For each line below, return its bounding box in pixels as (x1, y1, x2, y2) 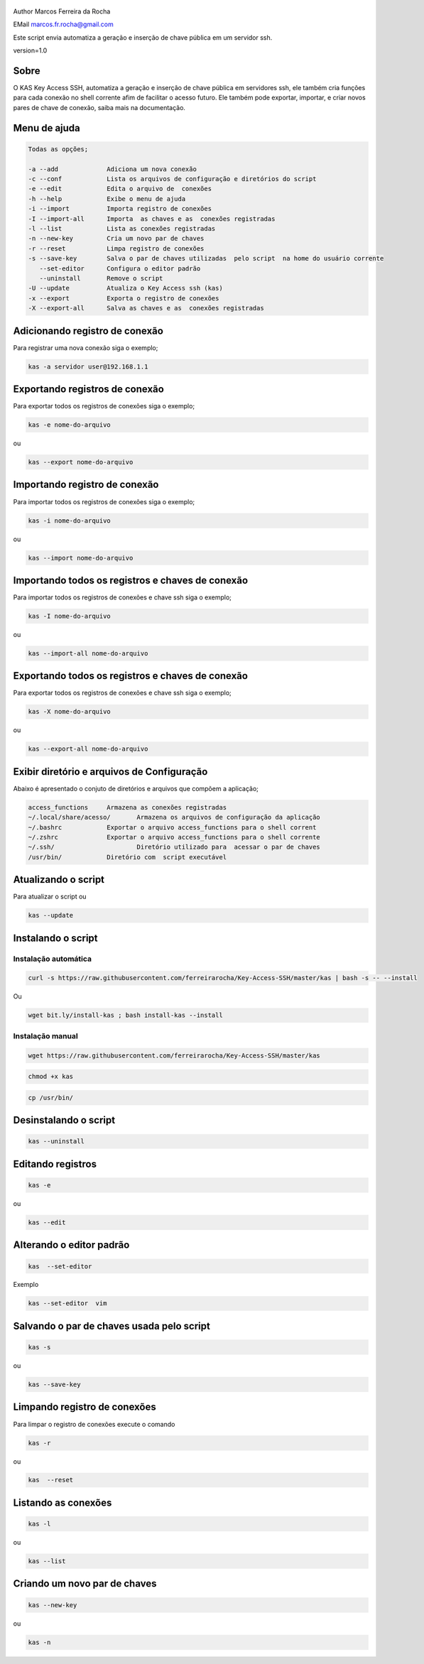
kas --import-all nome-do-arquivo (28, 649, 148, 657)
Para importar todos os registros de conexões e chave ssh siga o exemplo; (13, 593, 232, 602)
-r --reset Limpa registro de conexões (28, 244, 205, 252)
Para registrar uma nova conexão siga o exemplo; (13, 343, 158, 352)
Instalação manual (13, 1031, 78, 1040)
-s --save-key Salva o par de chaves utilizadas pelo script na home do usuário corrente (28, 254, 384, 263)
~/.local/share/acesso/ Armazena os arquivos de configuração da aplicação (28, 813, 321, 822)
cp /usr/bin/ (28, 1094, 74, 1102)
